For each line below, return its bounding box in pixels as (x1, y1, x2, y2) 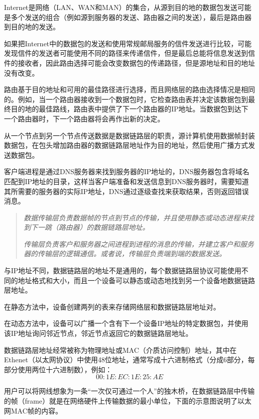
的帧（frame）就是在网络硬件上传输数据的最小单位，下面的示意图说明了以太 (4, 396, 252, 406)
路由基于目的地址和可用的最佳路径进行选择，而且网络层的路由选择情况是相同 (4, 84, 255, 95)
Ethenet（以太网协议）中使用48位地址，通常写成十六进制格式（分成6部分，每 (4, 354, 255, 365)
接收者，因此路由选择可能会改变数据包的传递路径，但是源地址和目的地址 (17, 57, 255, 68)
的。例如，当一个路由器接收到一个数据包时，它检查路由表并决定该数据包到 (4, 94, 248, 104)
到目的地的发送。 (4, 21, 60, 32)
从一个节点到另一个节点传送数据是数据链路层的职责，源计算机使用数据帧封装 (4, 130, 255, 140)
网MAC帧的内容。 (4, 405, 63, 416)
